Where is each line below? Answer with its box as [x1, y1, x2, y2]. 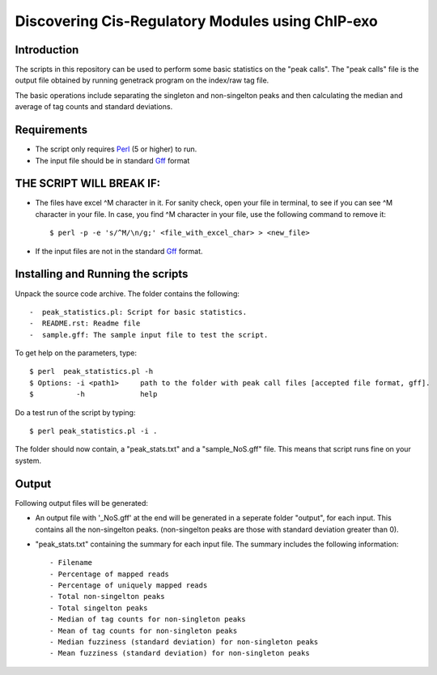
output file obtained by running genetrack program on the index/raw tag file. [15, 75, 269, 85]
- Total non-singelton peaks [49, 592, 165, 601]
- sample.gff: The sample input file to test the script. [29, 330, 269, 339]
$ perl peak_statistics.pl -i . [29, 427, 158, 436]
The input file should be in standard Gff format [35, 155, 190, 165]
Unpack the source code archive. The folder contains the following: [15, 288, 240, 299]
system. [15, 456, 42, 465]
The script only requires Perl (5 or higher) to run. [35, 144, 197, 154]
